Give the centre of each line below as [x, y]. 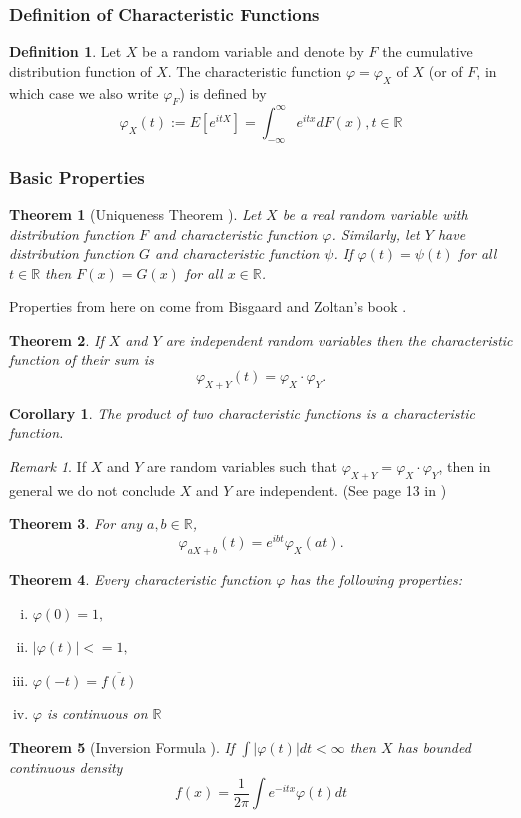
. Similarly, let [375, 233]
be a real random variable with [375, 213]
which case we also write [84, 92]
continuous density [66, 766]
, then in [464, 466]
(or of [445, 70]
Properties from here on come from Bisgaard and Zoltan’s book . [208, 306]
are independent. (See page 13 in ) [341, 489]
